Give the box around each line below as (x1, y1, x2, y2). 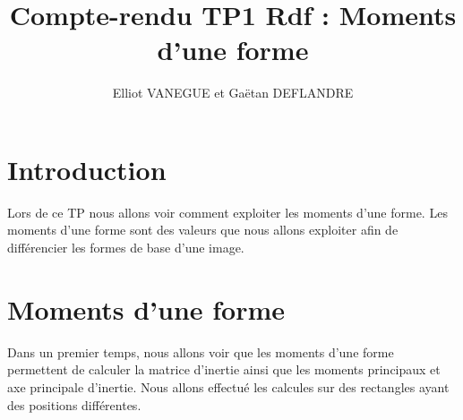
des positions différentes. (7, 395, 141, 414)
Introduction (7, 150, 167, 187)
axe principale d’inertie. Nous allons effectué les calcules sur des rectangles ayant (7, 377, 450, 396)
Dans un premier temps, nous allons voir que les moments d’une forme (7, 342, 394, 361)
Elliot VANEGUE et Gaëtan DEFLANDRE (112, 83, 354, 102)
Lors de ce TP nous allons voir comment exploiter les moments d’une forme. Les (7, 202, 448, 221)
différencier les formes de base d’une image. (7, 238, 244, 257)
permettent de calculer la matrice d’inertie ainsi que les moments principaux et (7, 360, 441, 379)
